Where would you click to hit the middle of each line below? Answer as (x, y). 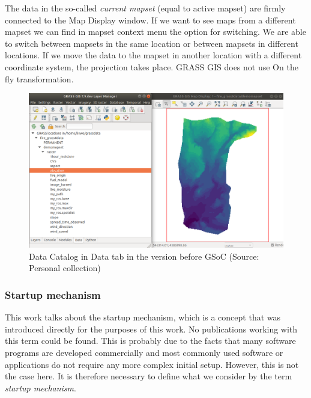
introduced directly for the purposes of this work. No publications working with (151, 329)
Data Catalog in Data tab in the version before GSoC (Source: (144, 256)
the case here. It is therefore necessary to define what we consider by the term (149, 376)
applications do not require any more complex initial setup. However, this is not (152, 364)
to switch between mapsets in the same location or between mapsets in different (152, 43)
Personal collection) (65, 268)
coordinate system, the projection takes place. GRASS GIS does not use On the (152, 66)
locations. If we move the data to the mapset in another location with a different (153, 55)
